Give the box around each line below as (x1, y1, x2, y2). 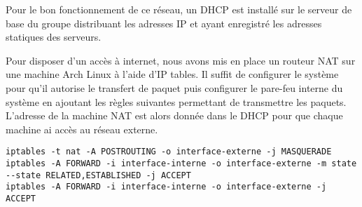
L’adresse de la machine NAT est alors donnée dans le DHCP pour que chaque (6, 108, 343, 123)
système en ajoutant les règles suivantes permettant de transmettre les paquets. (6, 94, 347, 109)
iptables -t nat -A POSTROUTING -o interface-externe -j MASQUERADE (6, 147, 332, 157)
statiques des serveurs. (6, 29, 102, 44)
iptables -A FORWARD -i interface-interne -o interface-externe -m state (6, 159, 357, 168)
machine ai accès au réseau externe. (6, 121, 158, 136)
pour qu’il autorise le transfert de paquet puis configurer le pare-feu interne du (6, 80, 343, 95)
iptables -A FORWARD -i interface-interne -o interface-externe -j (6, 182, 327, 192)
